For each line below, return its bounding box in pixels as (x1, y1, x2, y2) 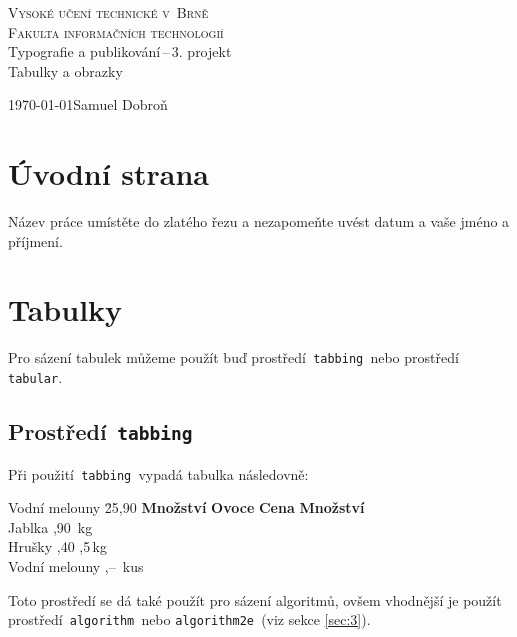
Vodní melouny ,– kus (8, 555, 144, 576)
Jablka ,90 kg (8, 516, 93, 537)
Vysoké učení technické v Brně (8, 2, 209, 22)
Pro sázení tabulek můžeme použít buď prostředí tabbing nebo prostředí (8, 347, 459, 368)
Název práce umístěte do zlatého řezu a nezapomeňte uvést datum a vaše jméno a (8, 211, 510, 232)
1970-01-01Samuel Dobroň (8, 94, 168, 115)
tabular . (8, 367, 63, 388)
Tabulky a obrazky (8, 60, 123, 81)
